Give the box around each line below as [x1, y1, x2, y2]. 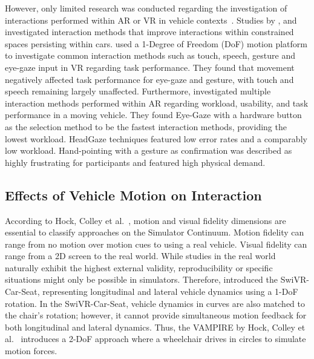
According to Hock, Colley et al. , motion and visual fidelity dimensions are [5, 214, 286, 226]
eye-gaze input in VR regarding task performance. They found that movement [5, 61, 295, 73]
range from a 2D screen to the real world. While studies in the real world [5, 249, 276, 262]
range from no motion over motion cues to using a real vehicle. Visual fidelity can [5, 237, 307, 250]
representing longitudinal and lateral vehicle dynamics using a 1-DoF [42, 285, 298, 298]
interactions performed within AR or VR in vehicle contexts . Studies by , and [5, 13, 297, 26]
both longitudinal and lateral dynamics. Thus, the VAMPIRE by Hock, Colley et [5, 320, 306, 333]
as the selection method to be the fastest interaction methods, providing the [5, 120, 287, 133]
